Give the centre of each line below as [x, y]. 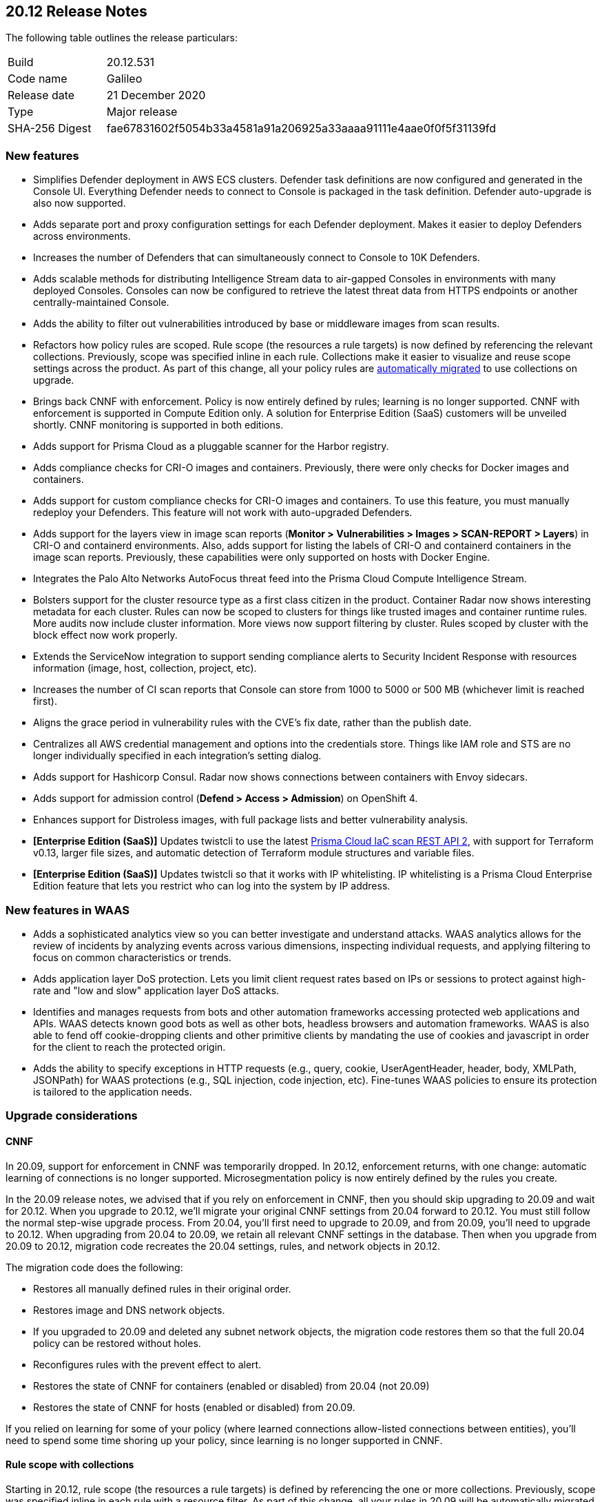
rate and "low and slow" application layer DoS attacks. [156, 990]
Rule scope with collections [70, 1465]
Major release [142, 112]
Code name [38, 79]
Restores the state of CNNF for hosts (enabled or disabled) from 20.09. [194, 1407]
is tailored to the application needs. [113, 1091]
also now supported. [80, 203]
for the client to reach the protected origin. [129, 1047]
